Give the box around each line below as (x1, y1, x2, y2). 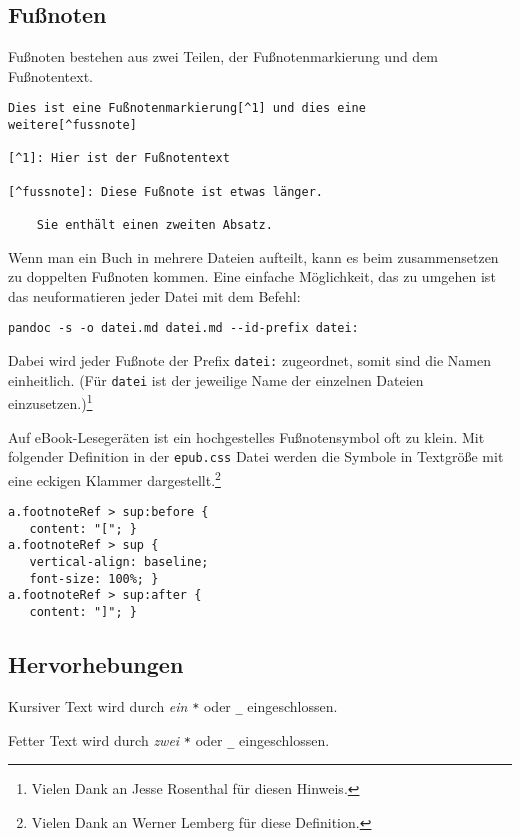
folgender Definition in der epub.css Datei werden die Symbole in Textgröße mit (8, 446, 504, 467)
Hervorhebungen (8, 649, 184, 680)
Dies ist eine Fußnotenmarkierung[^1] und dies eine (8, 101, 366, 116)
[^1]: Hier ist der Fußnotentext (8, 151, 230, 166)
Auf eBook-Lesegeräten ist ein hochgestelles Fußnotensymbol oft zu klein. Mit (8, 426, 485, 447)
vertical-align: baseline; (29, 555, 209, 570)
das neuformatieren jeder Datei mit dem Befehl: (8, 285, 301, 306)
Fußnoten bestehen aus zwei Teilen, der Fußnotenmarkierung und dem (8, 46, 439, 67)
